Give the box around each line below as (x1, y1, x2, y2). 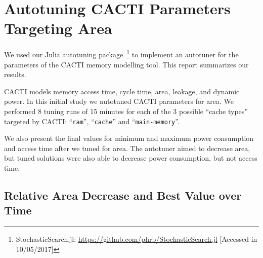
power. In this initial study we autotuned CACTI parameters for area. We (4, 96, 234, 106)
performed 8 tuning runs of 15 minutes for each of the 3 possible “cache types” (4, 105, 248, 116)
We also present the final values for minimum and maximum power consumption (4, 133, 254, 143)
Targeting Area (4, 18, 112, 39)
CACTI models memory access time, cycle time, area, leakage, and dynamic (4, 86, 240, 96)
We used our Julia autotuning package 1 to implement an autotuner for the (4, 48, 239, 59)
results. (4, 69, 26, 80)
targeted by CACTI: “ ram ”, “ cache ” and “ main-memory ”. (4, 116, 180, 126)
